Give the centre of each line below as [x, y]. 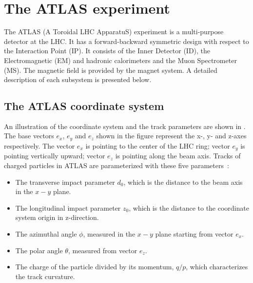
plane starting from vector [194, 233]
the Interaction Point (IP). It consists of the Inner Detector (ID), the [107, 51]
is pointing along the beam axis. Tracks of [178, 156]
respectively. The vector [39, 145]
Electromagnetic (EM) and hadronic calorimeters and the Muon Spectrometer [120, 60]
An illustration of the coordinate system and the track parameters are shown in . [125, 126]
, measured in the [109, 233]
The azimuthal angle [46, 233]
